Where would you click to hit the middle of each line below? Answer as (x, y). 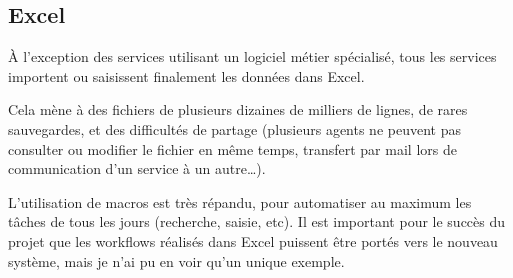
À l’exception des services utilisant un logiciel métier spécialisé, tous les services (252, 56)
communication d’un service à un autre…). (137, 168)
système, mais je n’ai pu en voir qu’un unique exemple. (176, 260)
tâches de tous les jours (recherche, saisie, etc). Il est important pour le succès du (257, 221)
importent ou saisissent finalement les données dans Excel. (186, 75)
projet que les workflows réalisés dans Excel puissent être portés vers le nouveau (253, 240)
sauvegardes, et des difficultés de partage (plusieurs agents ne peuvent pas (234, 128)
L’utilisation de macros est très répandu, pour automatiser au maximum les (240, 201)
